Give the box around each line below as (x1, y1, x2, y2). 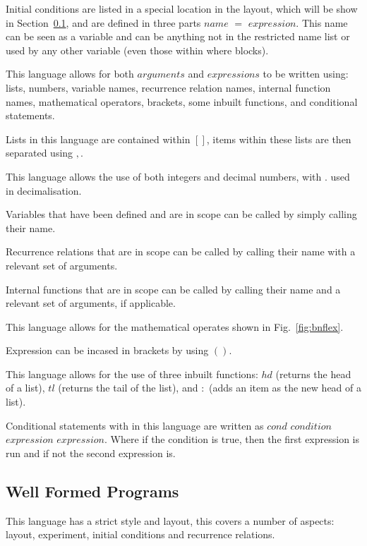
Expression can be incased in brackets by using (6, 343, 209, 358)
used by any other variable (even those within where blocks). (6, 42, 269, 57)
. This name (296, 15, 348, 30)
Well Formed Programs (6, 480, 179, 502)
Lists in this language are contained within (6, 131, 191, 146)
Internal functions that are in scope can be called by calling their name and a (6, 281, 341, 296)
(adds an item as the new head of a (209, 380, 362, 395)
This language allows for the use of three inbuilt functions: (6, 366, 258, 381)
